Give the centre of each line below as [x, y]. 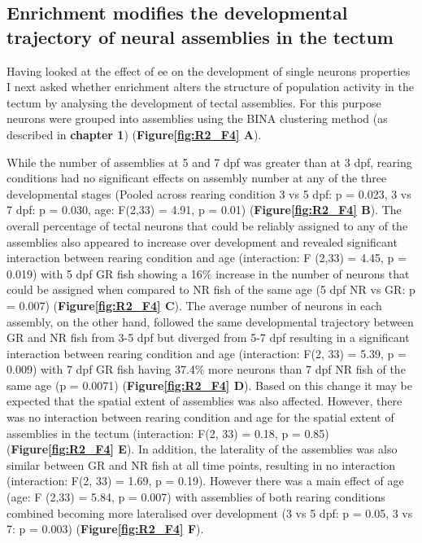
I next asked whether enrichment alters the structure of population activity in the [210, 87]
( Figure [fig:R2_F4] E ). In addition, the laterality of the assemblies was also [202, 449]
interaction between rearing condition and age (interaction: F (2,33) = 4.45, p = [207, 258]
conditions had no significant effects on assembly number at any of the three [197, 178]
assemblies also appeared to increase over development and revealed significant [202, 241]
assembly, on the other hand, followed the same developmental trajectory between [210, 321]
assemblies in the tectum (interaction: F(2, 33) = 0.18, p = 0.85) [168, 433]
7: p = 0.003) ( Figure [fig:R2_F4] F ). [105, 529]
